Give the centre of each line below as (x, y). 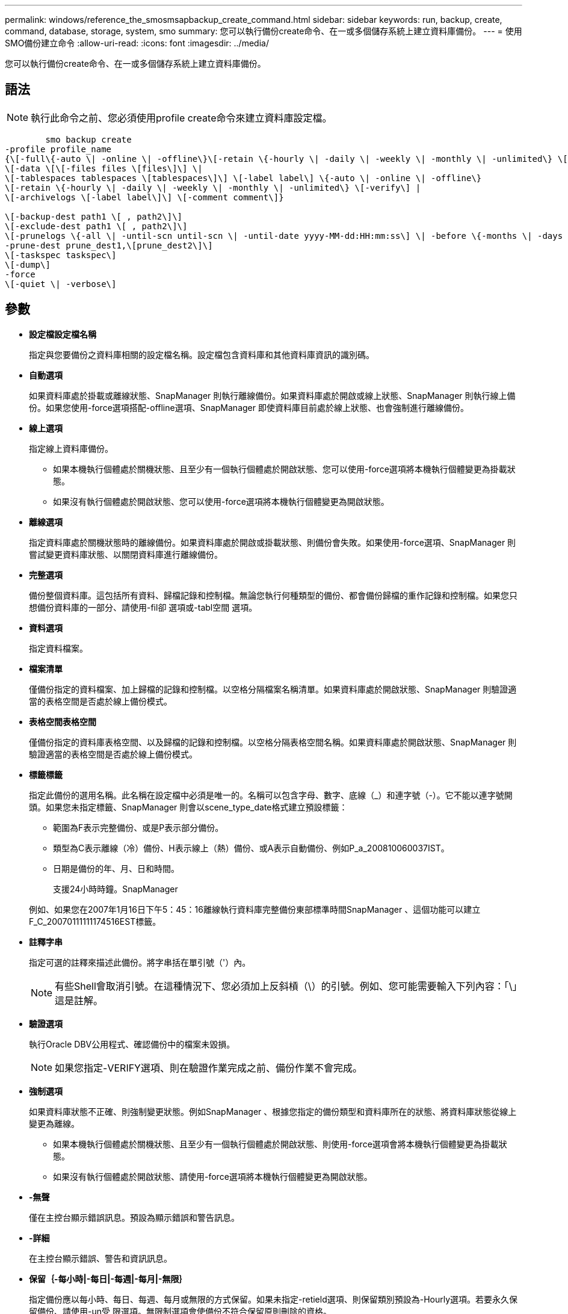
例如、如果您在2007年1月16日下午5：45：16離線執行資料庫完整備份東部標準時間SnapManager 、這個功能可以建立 (255, 909)
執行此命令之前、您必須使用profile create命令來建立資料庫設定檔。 (181, 118)
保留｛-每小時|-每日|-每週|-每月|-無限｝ (108, 1279)
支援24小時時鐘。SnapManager (116, 889)
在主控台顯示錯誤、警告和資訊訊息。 (100, 1258)
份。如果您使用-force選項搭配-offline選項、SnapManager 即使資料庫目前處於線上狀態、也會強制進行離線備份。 (249, 407)
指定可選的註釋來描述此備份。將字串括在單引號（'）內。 (140, 962)
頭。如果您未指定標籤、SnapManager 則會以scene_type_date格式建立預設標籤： (188, 807)
